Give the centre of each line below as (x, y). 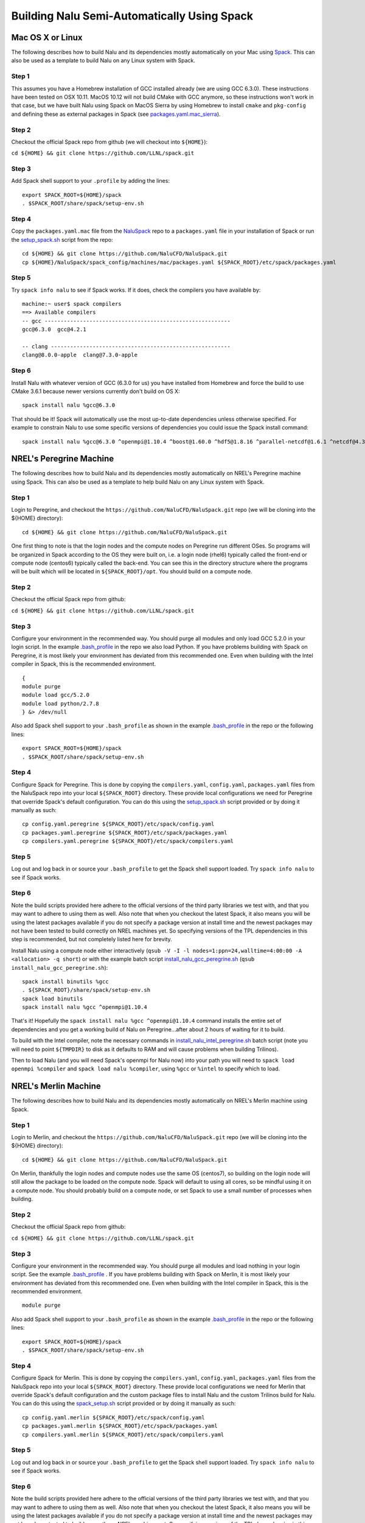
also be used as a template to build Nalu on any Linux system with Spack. (103, 60)
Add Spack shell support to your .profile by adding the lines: (91, 181)
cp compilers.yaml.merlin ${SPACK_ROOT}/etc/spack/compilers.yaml (123, 1434)
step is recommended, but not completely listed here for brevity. (92, 939)
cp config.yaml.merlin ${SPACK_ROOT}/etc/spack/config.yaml (113, 1417)
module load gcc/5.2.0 (56, 695)
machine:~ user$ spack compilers (72, 304)
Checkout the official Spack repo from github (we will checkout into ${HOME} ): (109, 142)
